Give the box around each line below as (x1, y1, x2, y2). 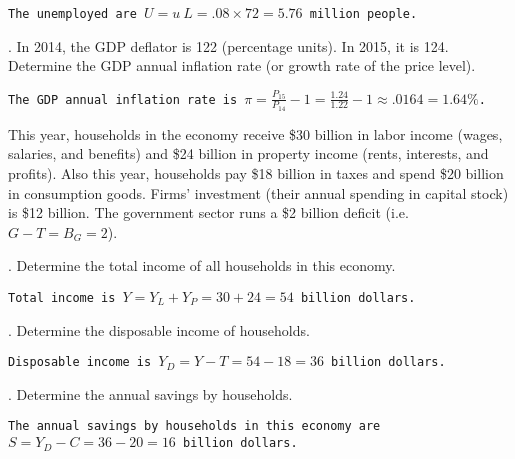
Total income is (8, 290, 116, 305)
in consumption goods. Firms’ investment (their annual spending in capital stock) (8, 182, 509, 203)
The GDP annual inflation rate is (8, 92, 238, 107)
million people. (309, 7, 418, 21)
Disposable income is (8, 355, 152, 370)
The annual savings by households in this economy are (8, 419, 381, 434)
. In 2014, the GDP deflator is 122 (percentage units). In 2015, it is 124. (8, 35, 449, 56)
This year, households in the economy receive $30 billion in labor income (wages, (8, 123, 503, 144)
